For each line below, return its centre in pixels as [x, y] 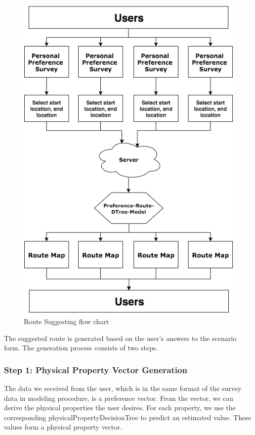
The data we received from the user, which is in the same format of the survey [123, 388]
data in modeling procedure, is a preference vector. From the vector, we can [119, 398]
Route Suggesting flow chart [66, 321]
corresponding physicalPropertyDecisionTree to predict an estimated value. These [127, 417]
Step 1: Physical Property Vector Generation [96, 369]
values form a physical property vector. [63, 427]
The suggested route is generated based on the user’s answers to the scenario [120, 338]
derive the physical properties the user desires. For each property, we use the [120, 408]
